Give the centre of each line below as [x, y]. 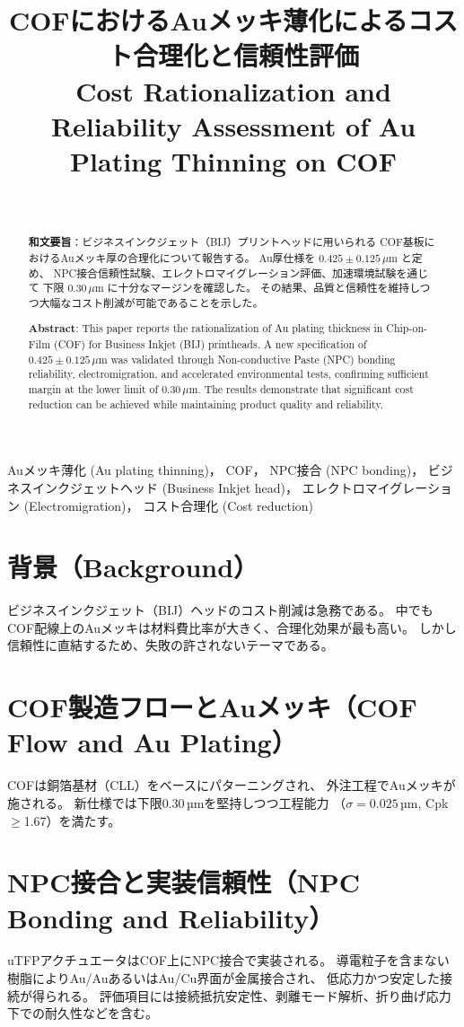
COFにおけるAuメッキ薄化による [208, 20]
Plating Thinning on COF [233, 160]
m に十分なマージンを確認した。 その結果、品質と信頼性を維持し [257, 288]
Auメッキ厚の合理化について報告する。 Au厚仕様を [188, 257]
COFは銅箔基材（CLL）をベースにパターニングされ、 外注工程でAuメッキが [232, 785]
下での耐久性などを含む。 [83, 1013]
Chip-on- [407, 328]
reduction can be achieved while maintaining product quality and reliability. [206, 404]
